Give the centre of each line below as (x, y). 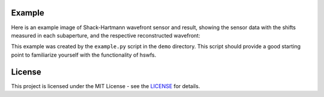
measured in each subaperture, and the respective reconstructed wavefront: (106, 35)
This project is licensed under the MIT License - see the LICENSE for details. (106, 86)
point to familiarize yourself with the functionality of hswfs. (84, 55)
